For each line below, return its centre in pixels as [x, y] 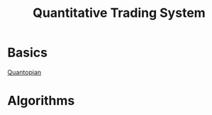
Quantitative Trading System [119, 13]
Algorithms [41, 101]
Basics [28, 53]
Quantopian [24, 72]
